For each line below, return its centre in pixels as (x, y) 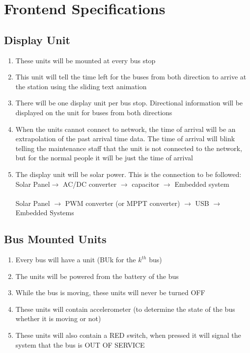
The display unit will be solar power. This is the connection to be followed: (128, 174)
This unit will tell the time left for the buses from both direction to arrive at (131, 77)
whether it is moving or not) (58, 318)
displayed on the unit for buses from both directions (94, 112)
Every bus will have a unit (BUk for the (76, 260)
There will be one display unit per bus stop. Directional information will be (129, 103)
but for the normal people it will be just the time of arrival (104, 158)
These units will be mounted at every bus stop (85, 60)
